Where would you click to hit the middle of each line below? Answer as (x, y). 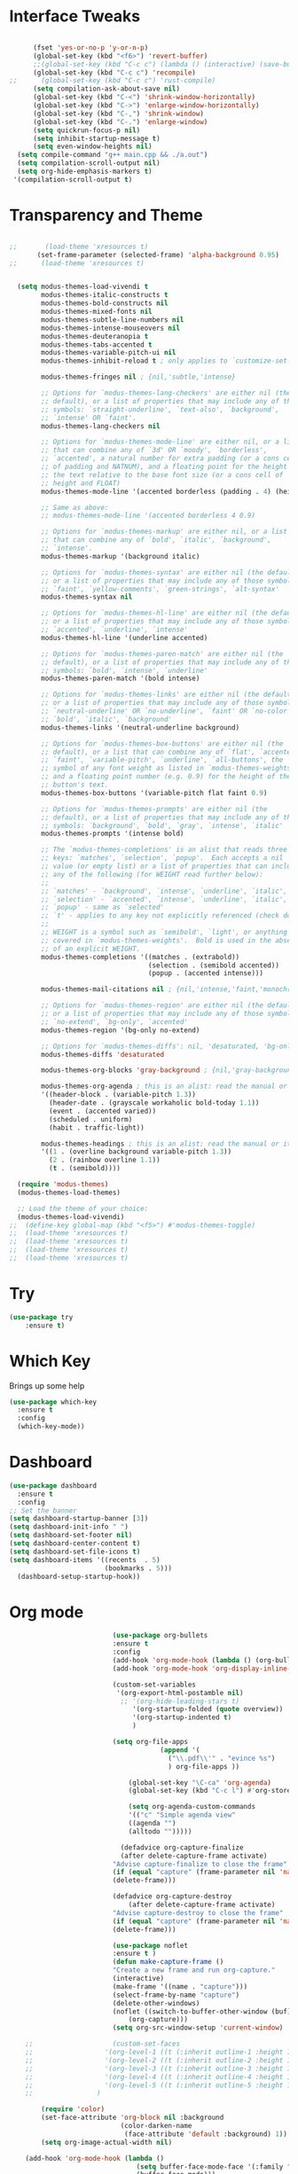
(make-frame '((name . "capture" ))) (180, 1986)
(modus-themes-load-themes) (69, 1193)
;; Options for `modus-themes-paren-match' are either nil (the (162, 653)
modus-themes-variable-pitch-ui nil (109, 353)
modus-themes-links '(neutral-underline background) (141, 727)
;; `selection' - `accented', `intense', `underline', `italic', (165, 899)
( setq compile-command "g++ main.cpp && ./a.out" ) (113, 155)
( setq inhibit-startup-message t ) (97, 138)
